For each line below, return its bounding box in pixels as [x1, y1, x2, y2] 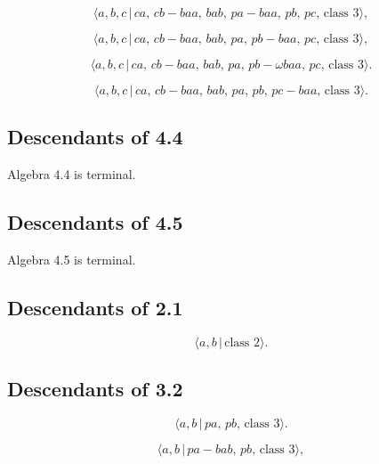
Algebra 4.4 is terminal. [7, 165, 136, 183]
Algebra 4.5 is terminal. [7, 250, 136, 268]
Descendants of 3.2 [7, 375, 183, 403]
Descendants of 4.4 [7, 123, 183, 151]
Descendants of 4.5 [7, 208, 183, 236]
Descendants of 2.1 [7, 293, 183, 321]
